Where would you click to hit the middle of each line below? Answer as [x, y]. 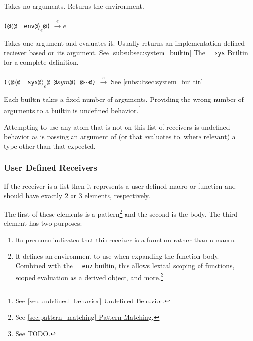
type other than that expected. [50, 146]
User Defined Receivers [51, 168]
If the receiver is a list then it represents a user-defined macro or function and [120, 186]
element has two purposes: [43, 223]
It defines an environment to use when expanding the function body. [117, 256]
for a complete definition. [41, 62]
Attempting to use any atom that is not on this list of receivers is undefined [117, 127]
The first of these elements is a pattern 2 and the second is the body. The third [121, 213]
